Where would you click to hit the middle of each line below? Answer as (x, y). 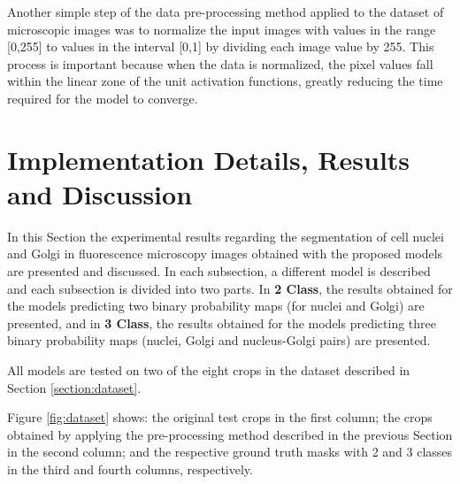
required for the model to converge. (103, 98)
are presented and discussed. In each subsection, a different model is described (219, 271)
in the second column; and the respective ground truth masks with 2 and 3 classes (230, 452)
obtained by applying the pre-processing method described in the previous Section (230, 434)
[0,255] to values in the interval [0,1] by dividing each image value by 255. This (221, 46)
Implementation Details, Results (209, 159)
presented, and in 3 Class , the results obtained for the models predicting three (222, 323)
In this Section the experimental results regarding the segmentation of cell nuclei (226, 236)
